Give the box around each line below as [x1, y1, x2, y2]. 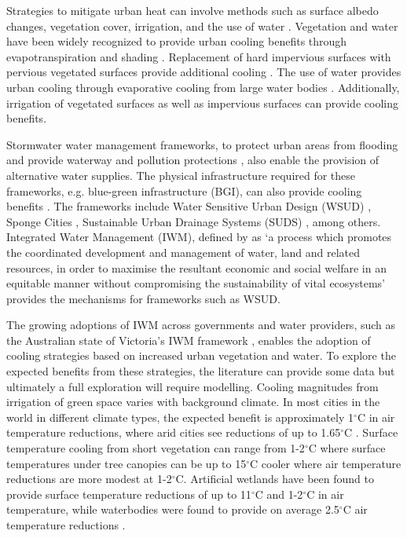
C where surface [308, 440, 386, 456]
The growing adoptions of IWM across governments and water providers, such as [6, 317, 396, 333]
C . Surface [344, 424, 398, 441]
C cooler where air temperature [250, 455, 401, 471]
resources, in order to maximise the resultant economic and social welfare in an [6, 259, 387, 276]
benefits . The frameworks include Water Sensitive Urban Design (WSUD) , [6, 198, 372, 214]
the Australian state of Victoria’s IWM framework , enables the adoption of [6, 331, 371, 348]
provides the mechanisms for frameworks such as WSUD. [6, 290, 280, 306]
